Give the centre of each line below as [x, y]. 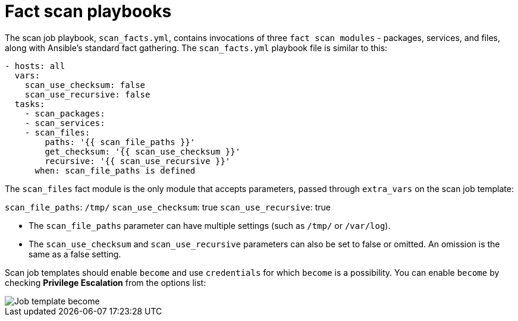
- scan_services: [65, 123]
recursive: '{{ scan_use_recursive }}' [138, 161]
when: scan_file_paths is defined [115, 170]
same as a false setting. [75, 254]
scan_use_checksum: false [85, 85]
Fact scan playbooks [88, 11]
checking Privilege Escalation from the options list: [106, 282]
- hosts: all [35, 66]
